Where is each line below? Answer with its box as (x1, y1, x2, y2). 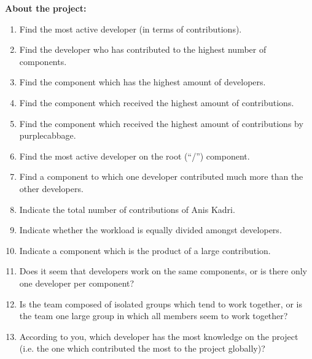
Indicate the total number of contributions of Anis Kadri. (19, 203, 235, 215)
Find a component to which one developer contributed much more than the (19, 170, 303, 183)
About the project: (5, 2, 87, 14)
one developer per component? (19, 276, 135, 289)
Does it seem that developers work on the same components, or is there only (19, 264, 307, 277)
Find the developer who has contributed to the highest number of (19, 43, 267, 56)
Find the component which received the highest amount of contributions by (19, 117, 303, 129)
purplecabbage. (19, 129, 76, 142)
